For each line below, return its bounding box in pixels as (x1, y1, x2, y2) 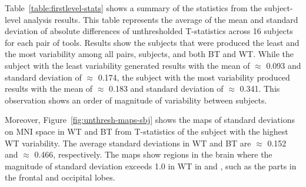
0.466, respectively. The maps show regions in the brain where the (34, 148, 272, 161)
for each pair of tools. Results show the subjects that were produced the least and (5, 36, 300, 48)
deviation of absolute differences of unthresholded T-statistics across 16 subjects (5, 25, 293, 37)
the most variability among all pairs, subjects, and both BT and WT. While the (5, 48, 294, 60)
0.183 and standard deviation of (109, 82, 224, 95)
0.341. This (240, 82, 280, 95)
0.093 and (266, 59, 301, 71)
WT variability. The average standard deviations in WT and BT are (5, 136, 251, 149)
